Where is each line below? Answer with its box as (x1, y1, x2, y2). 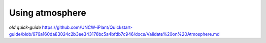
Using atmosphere (9, 7, 86, 18)
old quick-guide (9, 24, 41, 30)
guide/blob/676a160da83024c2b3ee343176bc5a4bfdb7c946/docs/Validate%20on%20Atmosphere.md (9, 31, 220, 37)
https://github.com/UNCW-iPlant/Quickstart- (42, 24, 133, 30)
